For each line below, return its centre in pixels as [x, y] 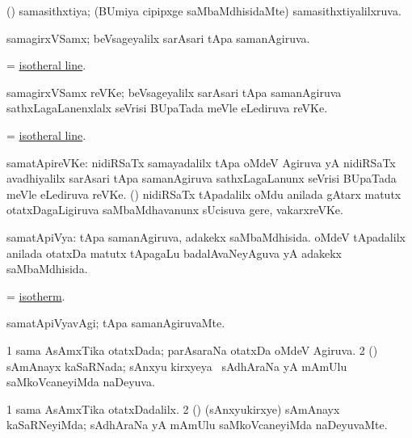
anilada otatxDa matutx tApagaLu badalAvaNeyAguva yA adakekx [174, 253]
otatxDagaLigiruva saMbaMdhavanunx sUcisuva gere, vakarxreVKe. [175, 210]
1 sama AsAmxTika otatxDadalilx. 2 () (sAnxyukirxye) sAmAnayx [173, 409]
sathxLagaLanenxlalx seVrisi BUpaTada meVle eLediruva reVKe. [167, 108]
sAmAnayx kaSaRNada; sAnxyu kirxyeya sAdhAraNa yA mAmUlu [177, 366]
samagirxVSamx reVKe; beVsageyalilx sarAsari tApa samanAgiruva [174, 92]
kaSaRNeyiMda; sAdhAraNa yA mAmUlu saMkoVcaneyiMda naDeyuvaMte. [197, 425]
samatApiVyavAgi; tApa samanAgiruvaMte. [116, 323]
